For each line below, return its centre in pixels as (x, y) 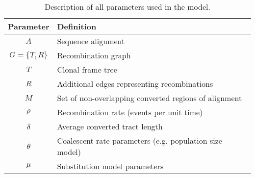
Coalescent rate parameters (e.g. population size (140, 140)
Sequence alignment (91, 41)
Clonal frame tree (87, 69)
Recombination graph (94, 55)
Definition (77, 26)
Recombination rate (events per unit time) (130, 112)
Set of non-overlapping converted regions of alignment (150, 98)
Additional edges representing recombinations (135, 84)
